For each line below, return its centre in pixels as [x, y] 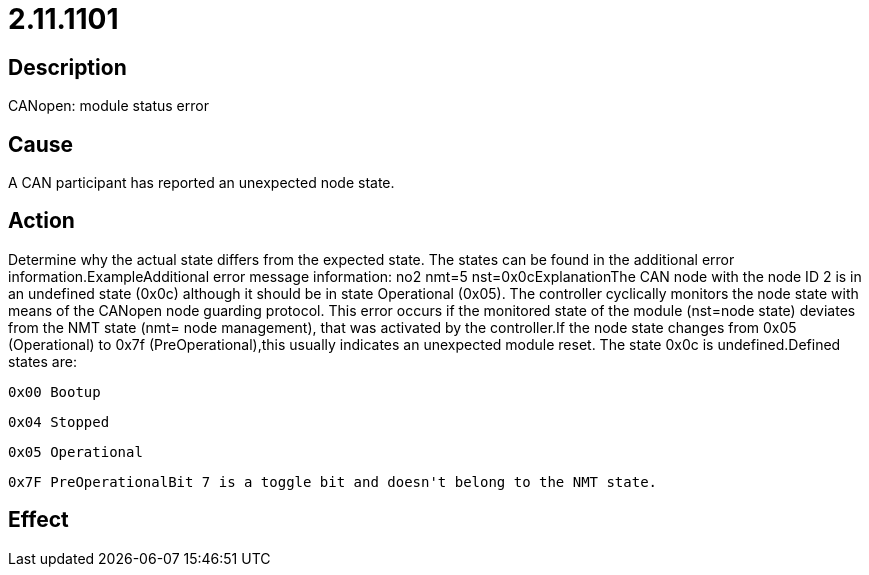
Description [67, 67]
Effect [38, 520]
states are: [42, 361]
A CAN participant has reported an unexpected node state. [201, 183]
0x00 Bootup [54, 391]
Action [41, 221]
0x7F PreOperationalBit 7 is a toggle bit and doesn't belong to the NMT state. [333, 481]
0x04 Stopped [59, 421]
